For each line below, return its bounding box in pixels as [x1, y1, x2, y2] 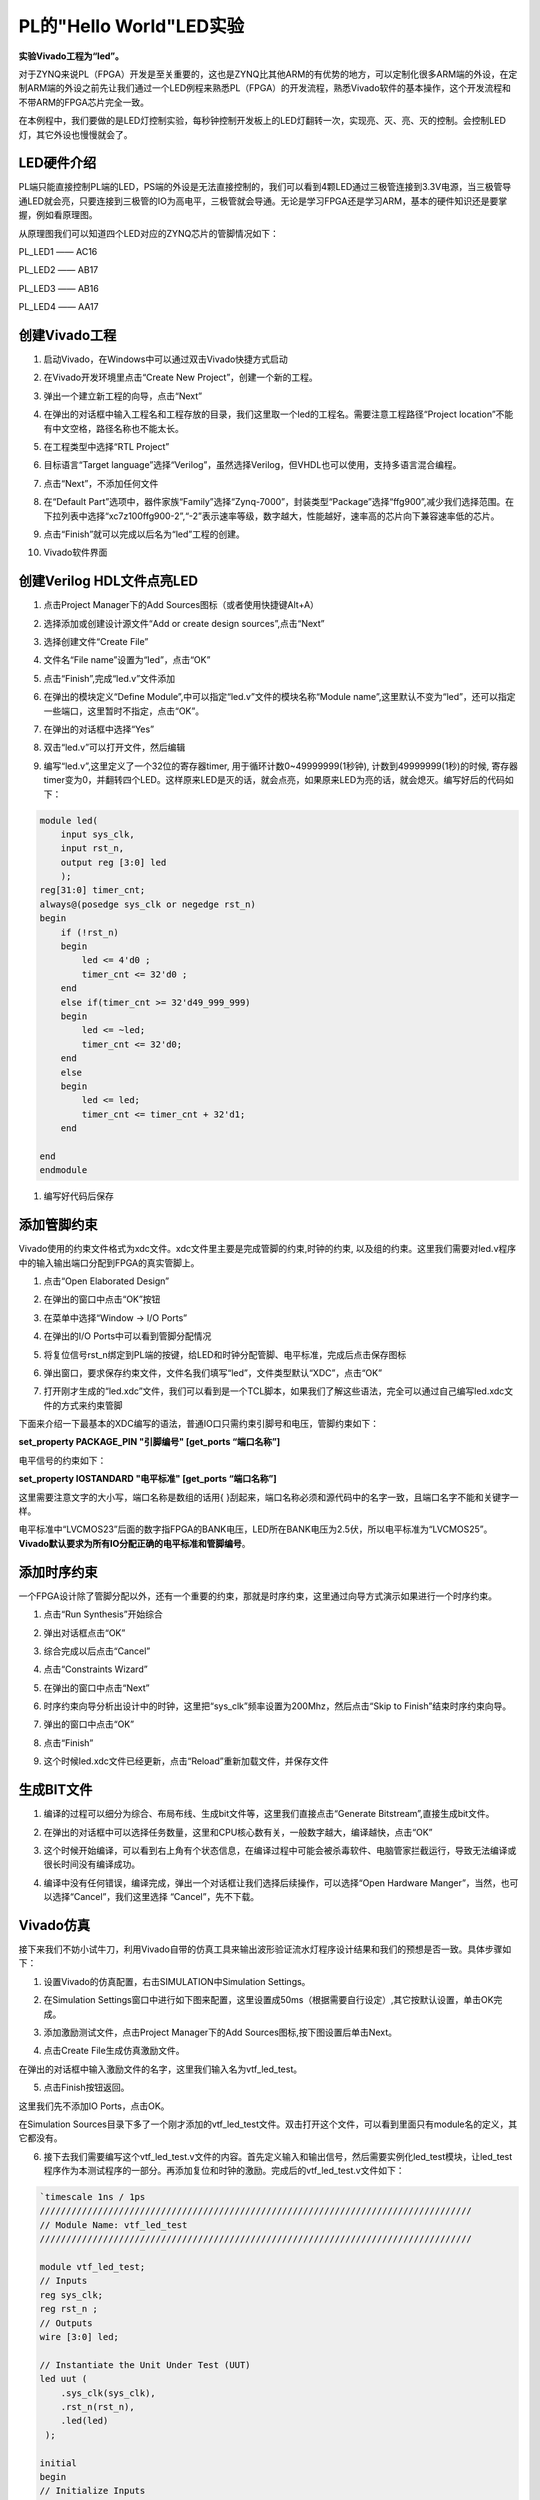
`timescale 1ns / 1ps [39, 2191, 146, 2203]
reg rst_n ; [39, 2303, 99, 2315]
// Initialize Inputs [39, 2485, 146, 2497]
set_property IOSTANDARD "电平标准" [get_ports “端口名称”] [18, 1473, 277, 1485]
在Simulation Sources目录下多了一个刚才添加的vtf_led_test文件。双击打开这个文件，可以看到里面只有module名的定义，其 [18, 2118, 518, 2130]
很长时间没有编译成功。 [43, 1858, 140, 1870]
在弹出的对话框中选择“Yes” [43, 723, 155, 735]
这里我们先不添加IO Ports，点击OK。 [18, 2100, 170, 2112]
